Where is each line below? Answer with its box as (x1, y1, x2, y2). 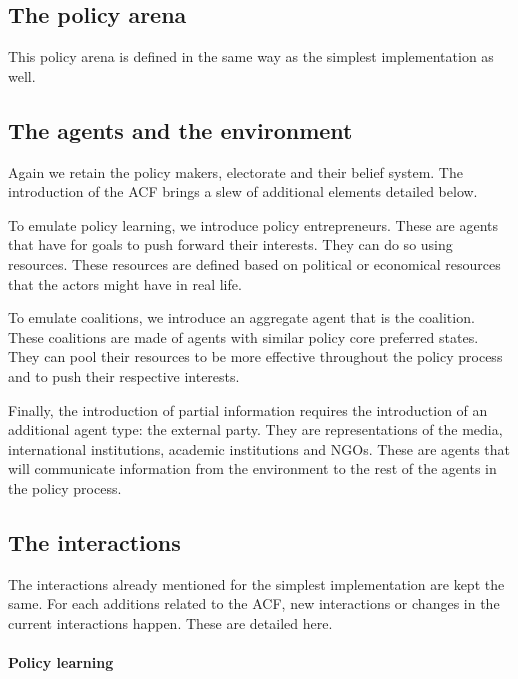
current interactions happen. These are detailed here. (8, 612, 333, 633)
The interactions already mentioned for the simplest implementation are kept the (8, 573, 505, 594)
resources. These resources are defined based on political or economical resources (8, 253, 501, 274)
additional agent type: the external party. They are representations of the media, (8, 419, 503, 440)
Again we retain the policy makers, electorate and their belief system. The (8, 161, 463, 182)
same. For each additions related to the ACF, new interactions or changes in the (8, 593, 500, 614)
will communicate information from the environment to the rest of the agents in (8, 458, 497, 479)
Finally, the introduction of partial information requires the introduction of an (8, 399, 488, 420)
